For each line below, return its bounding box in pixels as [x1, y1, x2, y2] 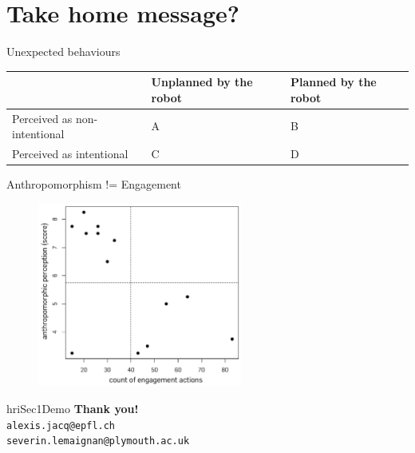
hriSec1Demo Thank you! [6, 400, 139, 417]
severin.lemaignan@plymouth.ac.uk [6, 435, 190, 447]
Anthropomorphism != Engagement [6, 176, 181, 193]
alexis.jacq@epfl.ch [6, 419, 116, 431]
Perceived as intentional [12, 145, 128, 162]
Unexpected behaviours [6, 43, 121, 60]
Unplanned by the [151, 74, 253, 90]
